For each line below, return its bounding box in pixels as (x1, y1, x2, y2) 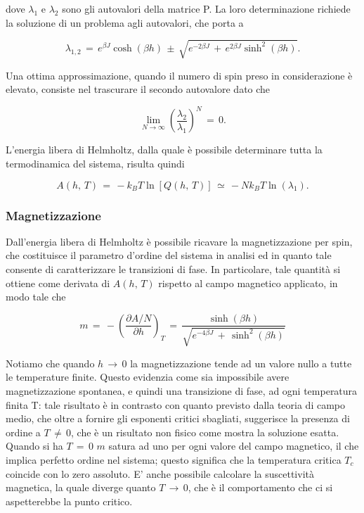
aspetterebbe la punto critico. (6, 493, 133, 508)
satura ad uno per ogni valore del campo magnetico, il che (108, 438, 359, 453)
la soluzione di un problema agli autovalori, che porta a (6, 15, 244, 30)
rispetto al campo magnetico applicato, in (158, 275, 338, 290)
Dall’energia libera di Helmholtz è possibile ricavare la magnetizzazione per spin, (6, 234, 353, 248)
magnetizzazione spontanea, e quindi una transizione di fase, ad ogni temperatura (6, 383, 358, 398)
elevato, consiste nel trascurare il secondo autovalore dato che (6, 82, 271, 96)
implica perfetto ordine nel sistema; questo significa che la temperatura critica (6, 452, 342, 467)
